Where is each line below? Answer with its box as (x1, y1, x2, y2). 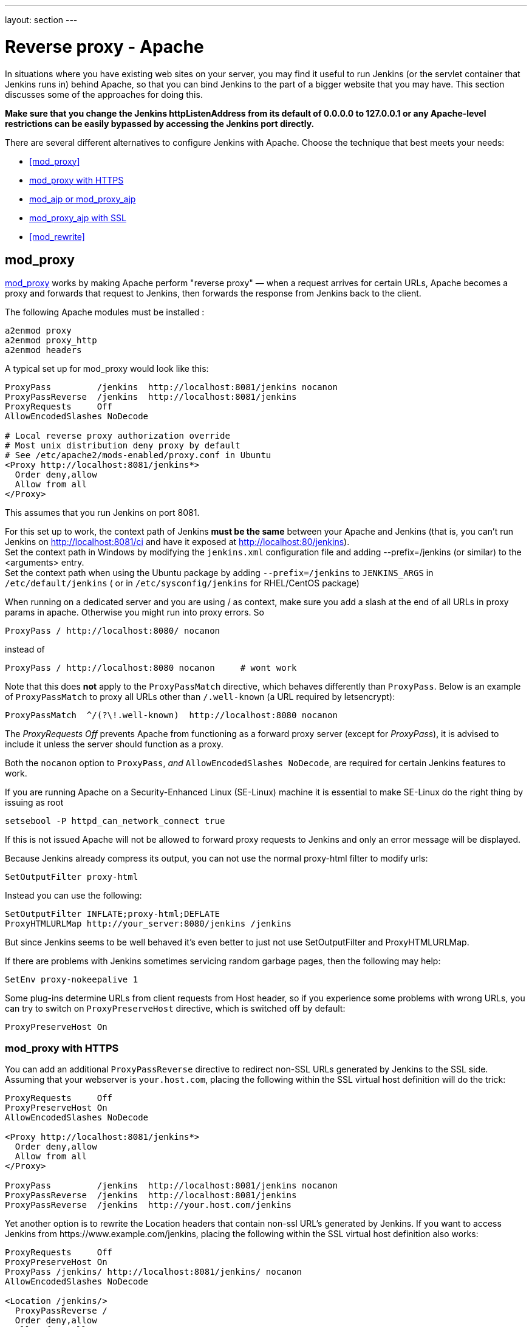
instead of (5, 644, 45, 655)
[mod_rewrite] (29, 231, 85, 242)
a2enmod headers (5, 345, 82, 355)
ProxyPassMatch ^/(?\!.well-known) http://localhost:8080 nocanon (5, 710, 338, 721)
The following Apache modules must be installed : (5, 307, 205, 318)
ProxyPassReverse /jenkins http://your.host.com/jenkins (5, 1200, 292, 1210)
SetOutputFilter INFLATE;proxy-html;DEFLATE (5, 909, 220, 919)
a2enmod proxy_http (5, 335, 97, 346)
